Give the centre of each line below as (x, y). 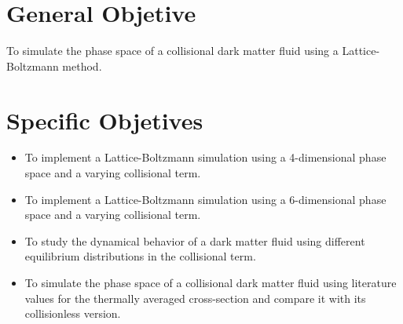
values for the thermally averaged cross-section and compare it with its (195, 298)
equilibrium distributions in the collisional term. (140, 256)
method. (82, 66)
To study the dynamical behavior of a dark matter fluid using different (195, 240)
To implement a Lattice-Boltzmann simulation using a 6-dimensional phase (205, 199)
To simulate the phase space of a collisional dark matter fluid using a (172, 51)
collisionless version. (73, 313)
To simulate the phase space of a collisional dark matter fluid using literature (211, 282)
